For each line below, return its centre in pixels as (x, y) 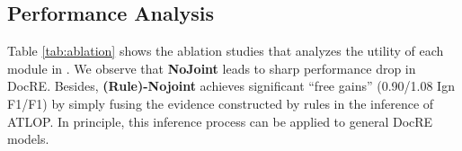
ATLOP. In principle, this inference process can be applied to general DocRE (220, 121)
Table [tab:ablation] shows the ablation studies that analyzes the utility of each (226, 51)
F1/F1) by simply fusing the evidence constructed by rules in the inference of (221, 103)
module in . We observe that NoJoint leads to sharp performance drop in (212, 68)
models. (28, 139)
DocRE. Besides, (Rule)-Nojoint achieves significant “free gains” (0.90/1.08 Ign (231, 86)
